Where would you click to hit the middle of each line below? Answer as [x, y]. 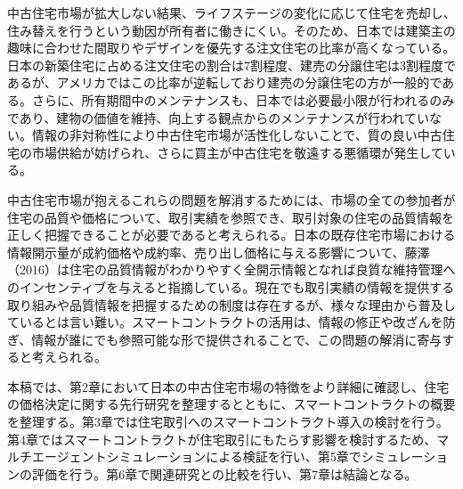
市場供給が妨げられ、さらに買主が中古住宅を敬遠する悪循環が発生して [237, 152]
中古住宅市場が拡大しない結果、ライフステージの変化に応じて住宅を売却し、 [231, 12]
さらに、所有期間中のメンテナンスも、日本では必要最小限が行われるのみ [243, 99]
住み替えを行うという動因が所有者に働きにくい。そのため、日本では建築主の [231, 30]
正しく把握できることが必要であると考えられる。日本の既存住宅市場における [231, 235]
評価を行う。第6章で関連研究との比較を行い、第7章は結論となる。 [224, 473]
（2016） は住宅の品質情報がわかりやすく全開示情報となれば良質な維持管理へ [231, 269]
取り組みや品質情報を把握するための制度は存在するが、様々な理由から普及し [231, 304]
